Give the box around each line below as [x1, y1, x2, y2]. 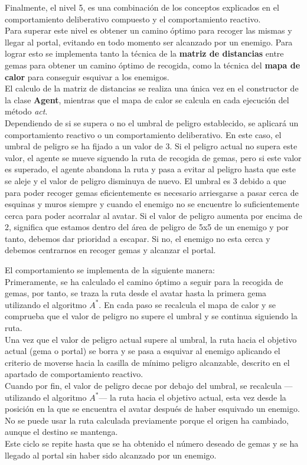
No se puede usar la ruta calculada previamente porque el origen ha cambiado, [5, 414, 289, 426]
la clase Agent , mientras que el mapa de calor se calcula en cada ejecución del [5, 93, 289, 106]
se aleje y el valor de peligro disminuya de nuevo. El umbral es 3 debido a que [5, 174, 286, 186]
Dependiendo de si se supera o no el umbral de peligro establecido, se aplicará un [5, 116, 299, 129]
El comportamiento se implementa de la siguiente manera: [5, 264, 215, 276]
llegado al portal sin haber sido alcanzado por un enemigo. [5, 448, 217, 461]
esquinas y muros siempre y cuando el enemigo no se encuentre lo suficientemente [5, 198, 299, 210]
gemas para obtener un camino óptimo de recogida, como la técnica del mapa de [5, 58, 301, 71]
